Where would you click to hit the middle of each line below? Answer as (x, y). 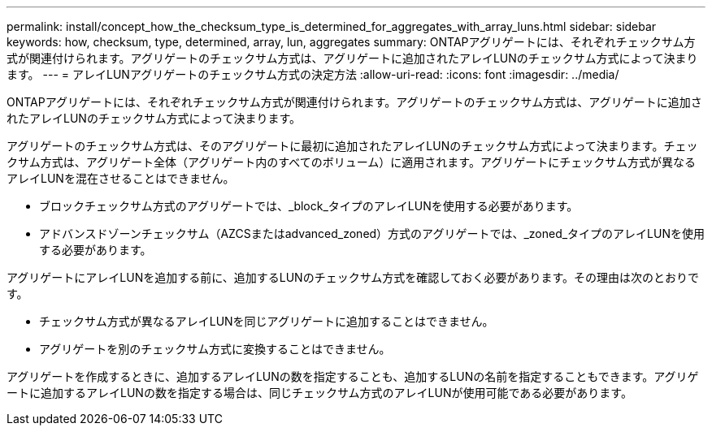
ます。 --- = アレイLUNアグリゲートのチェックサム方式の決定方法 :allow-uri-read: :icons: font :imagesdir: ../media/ (313, 74)
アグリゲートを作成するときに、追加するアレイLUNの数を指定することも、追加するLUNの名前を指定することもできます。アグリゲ (353, 376)
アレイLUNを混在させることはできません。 (121, 178)
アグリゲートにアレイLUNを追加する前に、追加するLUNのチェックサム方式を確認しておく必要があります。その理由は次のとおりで (353, 277)
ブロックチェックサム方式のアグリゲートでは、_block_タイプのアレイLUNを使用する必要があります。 (309, 206)
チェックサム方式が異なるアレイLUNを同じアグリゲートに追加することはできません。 (267, 321)
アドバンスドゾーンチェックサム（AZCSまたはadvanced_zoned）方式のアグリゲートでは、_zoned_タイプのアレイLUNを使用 (372, 233)
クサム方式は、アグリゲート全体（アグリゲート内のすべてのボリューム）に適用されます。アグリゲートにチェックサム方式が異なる (351, 162)
